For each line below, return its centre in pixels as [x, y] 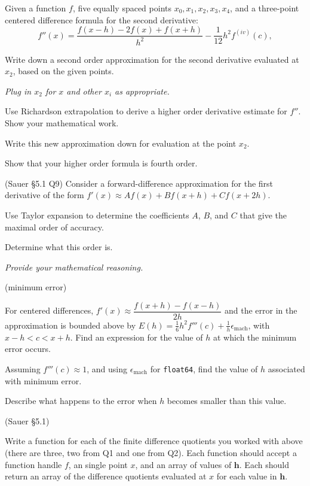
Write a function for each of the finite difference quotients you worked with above [154, 441]
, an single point [98, 464]
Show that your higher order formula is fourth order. [101, 163]
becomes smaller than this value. [227, 401]
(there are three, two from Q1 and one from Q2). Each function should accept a [151, 453]
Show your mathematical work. [62, 122]
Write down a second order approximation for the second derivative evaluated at [152, 59]
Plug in [18, 91]
